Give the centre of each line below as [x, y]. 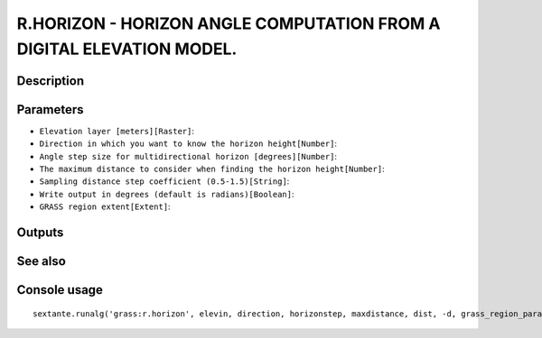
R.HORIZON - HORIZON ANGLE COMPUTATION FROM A [229, 23]
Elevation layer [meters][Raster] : [117, 131]
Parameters [50, 110]
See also [42, 261]
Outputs [40, 233]
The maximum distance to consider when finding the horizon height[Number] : [212, 169]
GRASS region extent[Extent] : [105, 206]
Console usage [60, 290]
